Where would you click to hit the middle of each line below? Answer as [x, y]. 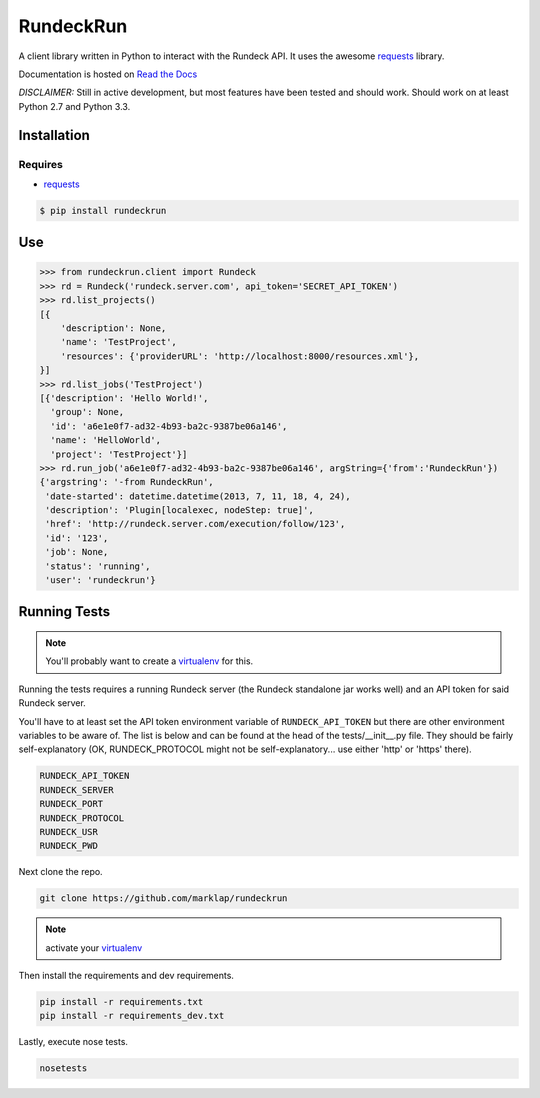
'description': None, [113, 328]
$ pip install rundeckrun [103, 210]
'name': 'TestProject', [118, 342]
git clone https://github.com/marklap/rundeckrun [163, 898]
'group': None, [87, 412]
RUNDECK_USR [69, 831]
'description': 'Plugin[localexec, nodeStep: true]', [179, 510]
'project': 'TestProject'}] [119, 454]
